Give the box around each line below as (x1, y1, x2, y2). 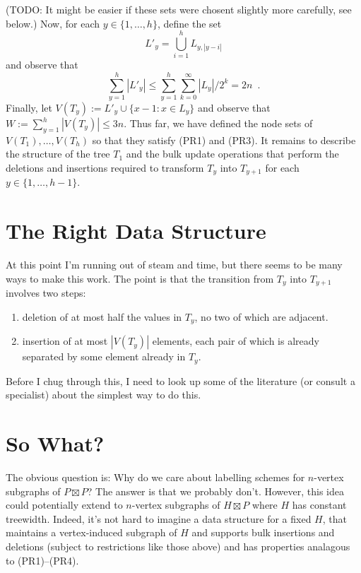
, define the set (157, 16, 222, 30)
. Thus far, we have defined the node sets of (124, 116, 313, 131)
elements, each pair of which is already (152, 333, 319, 348)
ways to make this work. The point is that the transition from (6, 271, 274, 285)
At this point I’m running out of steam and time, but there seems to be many (6, 257, 343, 272)
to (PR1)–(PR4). (6, 553, 79, 567)
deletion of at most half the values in (22, 309, 182, 324)
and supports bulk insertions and (191, 525, 335, 540)
